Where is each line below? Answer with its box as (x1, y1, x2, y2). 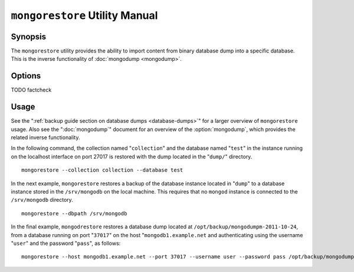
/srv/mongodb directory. (11, 196, 73, 204)
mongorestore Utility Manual (11, 9, 158, 22)
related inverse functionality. (11, 134, 80, 141)
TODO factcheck (11, 86, 52, 94)
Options (11, 71, 41, 81)
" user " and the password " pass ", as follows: (11, 240, 121, 247)
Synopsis (11, 31, 47, 41)
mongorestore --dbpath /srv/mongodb (21, 210, 127, 217)
